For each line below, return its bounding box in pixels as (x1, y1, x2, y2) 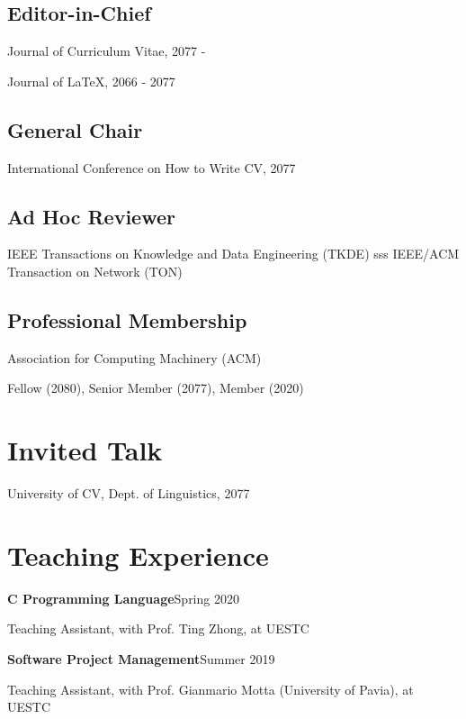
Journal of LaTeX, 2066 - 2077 (7, 71, 175, 90)
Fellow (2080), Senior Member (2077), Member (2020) (7, 378, 304, 397)
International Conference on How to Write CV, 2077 (7, 158, 296, 177)
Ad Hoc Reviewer (7, 202, 175, 230)
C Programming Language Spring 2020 (7, 588, 239, 607)
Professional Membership (7, 305, 247, 333)
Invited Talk (7, 432, 163, 469)
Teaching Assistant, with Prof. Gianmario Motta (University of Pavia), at (7, 679, 414, 698)
